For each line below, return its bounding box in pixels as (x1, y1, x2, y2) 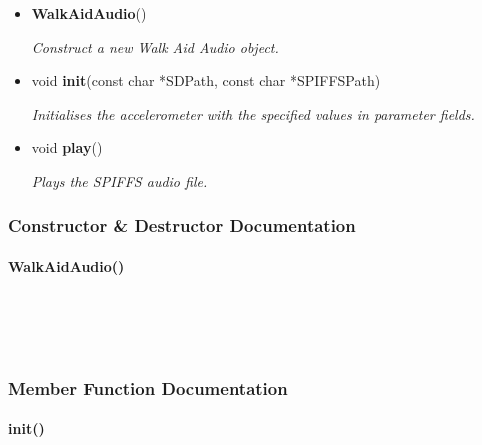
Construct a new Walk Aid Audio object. (31, 36, 279, 57)
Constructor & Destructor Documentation (8, 213, 356, 238)
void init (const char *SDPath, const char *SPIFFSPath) (31, 70, 381, 91)
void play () (31, 137, 103, 158)
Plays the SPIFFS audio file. (31, 170, 208, 191)
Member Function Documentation (8, 375, 288, 400)
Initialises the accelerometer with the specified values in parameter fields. (31, 103, 475, 124)
